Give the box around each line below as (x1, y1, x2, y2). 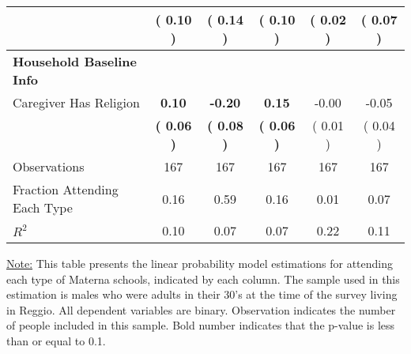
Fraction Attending (13, 180, 119, 198)
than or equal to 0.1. (6, 332, 106, 348)
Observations (13, 157, 85, 175)
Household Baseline (13, 52, 137, 70)
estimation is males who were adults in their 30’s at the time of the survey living (6, 286, 398, 303)
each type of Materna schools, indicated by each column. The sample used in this (6, 270, 400, 287)
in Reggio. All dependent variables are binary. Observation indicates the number (6, 301, 396, 318)
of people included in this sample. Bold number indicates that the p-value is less (6, 317, 395, 333)
